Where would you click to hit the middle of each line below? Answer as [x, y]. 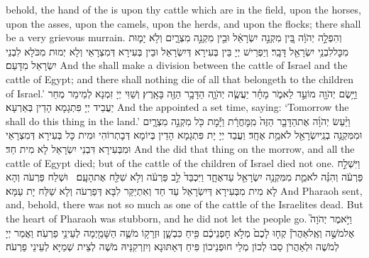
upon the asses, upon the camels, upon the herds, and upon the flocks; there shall [183, 23]
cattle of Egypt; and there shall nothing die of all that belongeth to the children [180, 79]
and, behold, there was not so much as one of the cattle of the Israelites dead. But [184, 204]
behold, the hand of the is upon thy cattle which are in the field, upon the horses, [183, 9]
